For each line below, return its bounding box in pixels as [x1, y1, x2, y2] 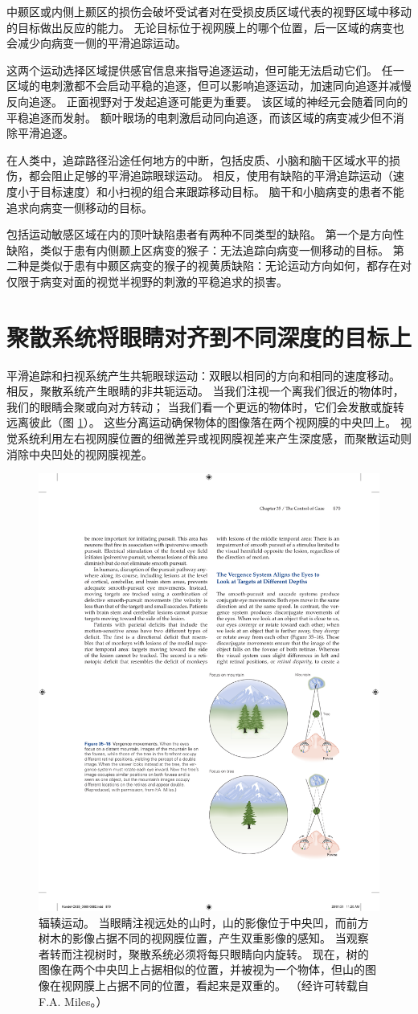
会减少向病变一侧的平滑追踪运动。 [6, 35, 186, 51]
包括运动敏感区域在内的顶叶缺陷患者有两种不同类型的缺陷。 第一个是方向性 [6, 226, 404, 243]
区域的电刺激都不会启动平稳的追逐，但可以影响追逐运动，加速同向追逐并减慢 [6, 77, 412, 94]
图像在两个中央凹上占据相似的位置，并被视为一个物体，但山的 [39, 961, 365, 978]
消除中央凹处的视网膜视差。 [6, 445, 153, 462]
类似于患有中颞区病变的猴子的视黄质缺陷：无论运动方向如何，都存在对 [39, 257, 412, 274]
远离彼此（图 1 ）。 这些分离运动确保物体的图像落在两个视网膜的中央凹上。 [6, 414, 397, 431]
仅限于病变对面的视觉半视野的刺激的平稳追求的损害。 [6, 272, 288, 289]
